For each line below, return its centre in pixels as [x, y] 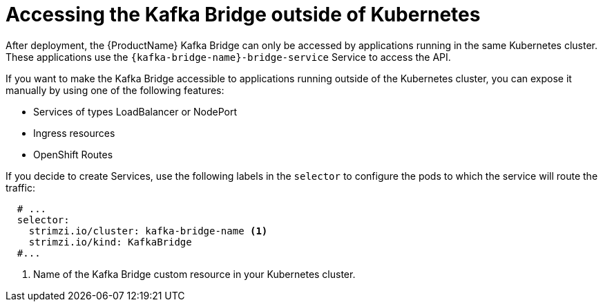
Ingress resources [74, 133]
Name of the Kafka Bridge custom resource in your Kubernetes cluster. [194, 274]
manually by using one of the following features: [115, 90]
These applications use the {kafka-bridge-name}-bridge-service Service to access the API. [228, 57]
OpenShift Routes [73, 154]
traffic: [20, 187]
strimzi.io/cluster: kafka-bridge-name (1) [148, 231]
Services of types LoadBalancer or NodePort [135, 111]
